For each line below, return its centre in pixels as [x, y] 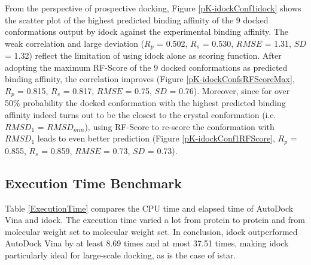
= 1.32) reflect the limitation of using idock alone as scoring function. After [143, 55]
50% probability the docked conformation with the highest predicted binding [145, 103]
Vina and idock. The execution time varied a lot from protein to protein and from [155, 220]
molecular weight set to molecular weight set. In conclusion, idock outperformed [151, 231]
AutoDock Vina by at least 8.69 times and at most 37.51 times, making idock [147, 243]
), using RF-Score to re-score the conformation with [179, 126]
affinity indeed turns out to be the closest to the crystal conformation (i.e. [141, 115]
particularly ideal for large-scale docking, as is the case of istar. [121, 255]
